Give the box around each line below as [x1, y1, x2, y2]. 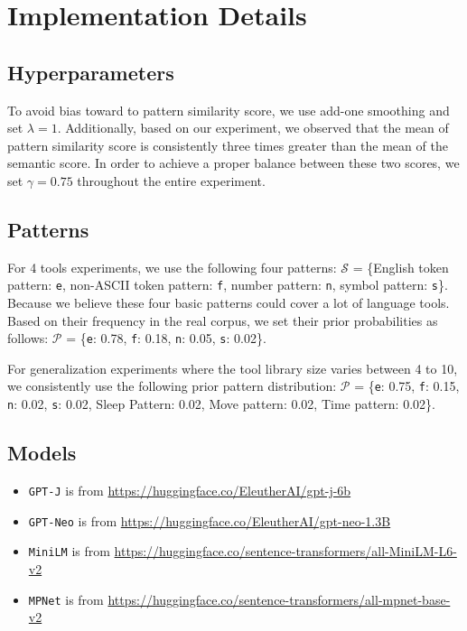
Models [7, 439, 77, 467]
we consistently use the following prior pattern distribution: [7, 376, 337, 395]
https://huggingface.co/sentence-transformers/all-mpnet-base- [107, 589, 451, 608]
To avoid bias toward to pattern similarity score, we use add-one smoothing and [7, 100, 450, 119]
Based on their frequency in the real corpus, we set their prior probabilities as [7, 311, 438, 329]
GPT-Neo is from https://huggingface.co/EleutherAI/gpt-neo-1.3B [28, 511, 391, 530]
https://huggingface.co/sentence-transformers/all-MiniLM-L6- [114, 542, 457, 561]
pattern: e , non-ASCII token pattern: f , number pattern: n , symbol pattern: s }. [7, 275, 448, 294]
